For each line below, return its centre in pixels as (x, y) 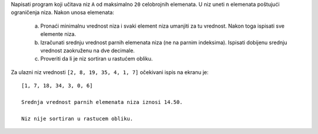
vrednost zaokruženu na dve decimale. (87, 51)
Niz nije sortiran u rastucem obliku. (77, 118)
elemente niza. (58, 34)
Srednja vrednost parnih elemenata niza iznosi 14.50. (102, 102)
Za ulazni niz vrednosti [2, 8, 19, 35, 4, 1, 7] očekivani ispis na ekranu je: (110, 72)
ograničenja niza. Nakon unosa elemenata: (62, 12)
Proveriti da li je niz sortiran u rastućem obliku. (97, 59)
